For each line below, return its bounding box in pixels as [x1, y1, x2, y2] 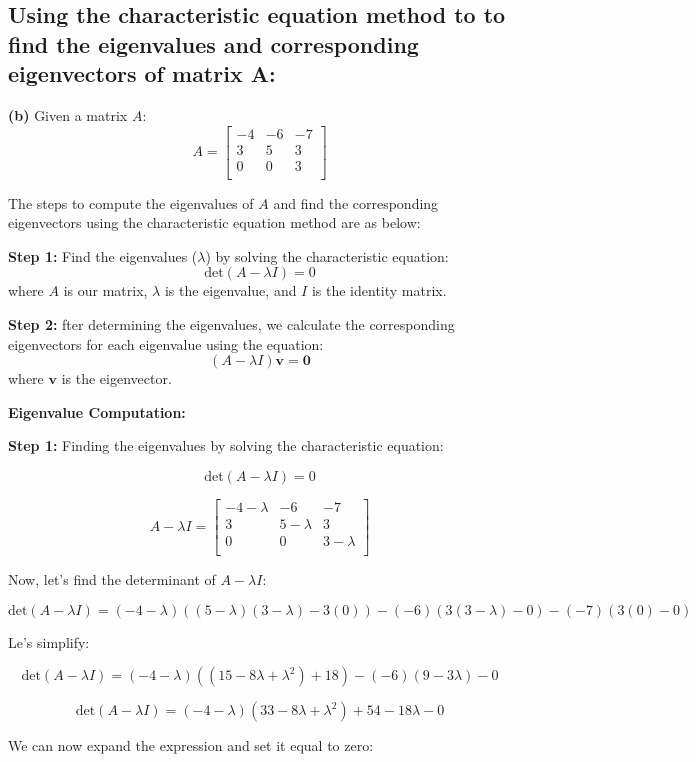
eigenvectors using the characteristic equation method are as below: [8, 212, 421, 233]
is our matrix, [63, 280, 148, 301]
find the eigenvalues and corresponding [8, 28, 419, 59]
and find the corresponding [273, 192, 439, 213]
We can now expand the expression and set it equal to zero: [8, 735, 374, 756]
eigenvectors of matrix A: [8, 58, 276, 89]
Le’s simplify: [8, 631, 90, 652]
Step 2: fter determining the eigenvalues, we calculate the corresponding [8, 314, 455, 335]
